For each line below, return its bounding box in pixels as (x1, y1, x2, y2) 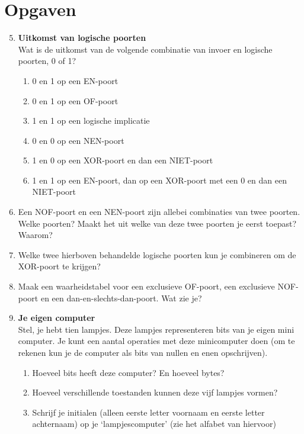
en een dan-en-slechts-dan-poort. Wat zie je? (40, 291, 202, 304)
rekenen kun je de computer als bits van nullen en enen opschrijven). (18, 346, 268, 358)
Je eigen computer (18, 311, 95, 324)
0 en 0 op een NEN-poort (32, 134, 124, 146)
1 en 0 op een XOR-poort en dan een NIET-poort (32, 154, 213, 166)
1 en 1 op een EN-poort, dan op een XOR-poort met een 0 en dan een (32, 173, 287, 186)
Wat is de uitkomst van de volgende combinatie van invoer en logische (18, 43, 273, 55)
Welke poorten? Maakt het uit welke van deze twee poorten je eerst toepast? (18, 217, 297, 229)
